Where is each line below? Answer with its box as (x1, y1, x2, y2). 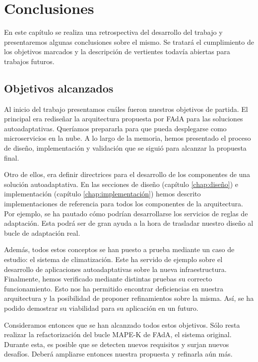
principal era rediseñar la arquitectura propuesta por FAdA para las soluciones (4, 113, 243, 124)
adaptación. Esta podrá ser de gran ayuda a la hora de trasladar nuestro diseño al (4, 218, 254, 228)
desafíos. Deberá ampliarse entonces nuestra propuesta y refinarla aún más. (4, 349, 233, 359)
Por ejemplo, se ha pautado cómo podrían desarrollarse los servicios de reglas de (4, 208, 248, 218)
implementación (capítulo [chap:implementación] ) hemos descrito (4, 188, 201, 199)
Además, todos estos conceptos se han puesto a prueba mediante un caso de (4, 244, 235, 255)
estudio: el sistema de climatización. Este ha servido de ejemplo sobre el (4, 254, 223, 265)
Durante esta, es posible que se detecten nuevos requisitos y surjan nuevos (4, 339, 229, 349)
